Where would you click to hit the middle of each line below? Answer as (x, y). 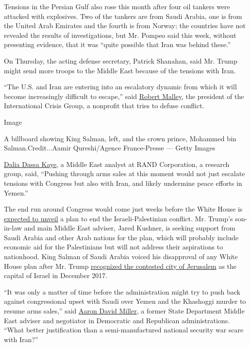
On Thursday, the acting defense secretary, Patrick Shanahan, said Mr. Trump (121, 60)
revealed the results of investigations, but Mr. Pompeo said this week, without (120, 35)
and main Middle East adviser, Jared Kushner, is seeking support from (130, 228)
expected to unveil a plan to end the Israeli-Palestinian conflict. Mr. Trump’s (118, 218)
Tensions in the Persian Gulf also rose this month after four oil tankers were (117, 6)
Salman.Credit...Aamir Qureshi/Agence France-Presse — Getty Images (110, 148)
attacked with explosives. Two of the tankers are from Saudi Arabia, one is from (123, 16)
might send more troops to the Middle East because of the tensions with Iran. (120, 70)
